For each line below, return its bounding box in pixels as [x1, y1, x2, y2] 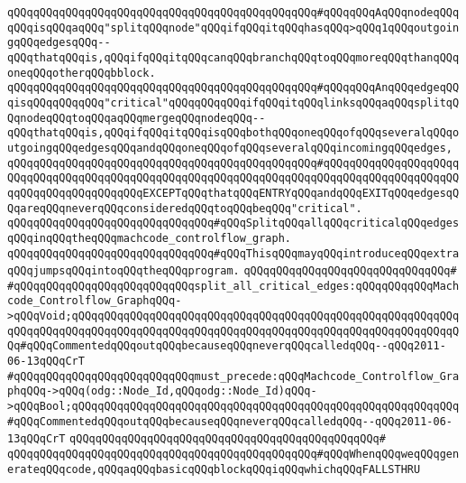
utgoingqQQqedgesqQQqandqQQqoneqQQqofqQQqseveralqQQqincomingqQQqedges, [7, 141, 452, 154]
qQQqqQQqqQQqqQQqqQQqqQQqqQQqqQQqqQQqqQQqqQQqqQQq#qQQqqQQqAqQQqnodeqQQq [7, 6, 460, 19]
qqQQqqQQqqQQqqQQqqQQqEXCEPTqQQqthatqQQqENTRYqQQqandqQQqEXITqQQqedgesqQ [7, 186, 460, 200]
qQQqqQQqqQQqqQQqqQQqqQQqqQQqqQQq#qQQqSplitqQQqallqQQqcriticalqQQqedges [7, 217, 460, 230]
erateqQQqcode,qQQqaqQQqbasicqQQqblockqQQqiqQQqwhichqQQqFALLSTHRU [7, 462, 421, 476]
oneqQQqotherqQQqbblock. [7, 66, 156, 79]
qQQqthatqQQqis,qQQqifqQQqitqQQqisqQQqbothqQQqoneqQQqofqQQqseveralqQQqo [7, 126, 460, 140]
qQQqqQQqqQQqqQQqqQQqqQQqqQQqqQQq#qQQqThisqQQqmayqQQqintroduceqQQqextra [7, 246, 460, 260]
